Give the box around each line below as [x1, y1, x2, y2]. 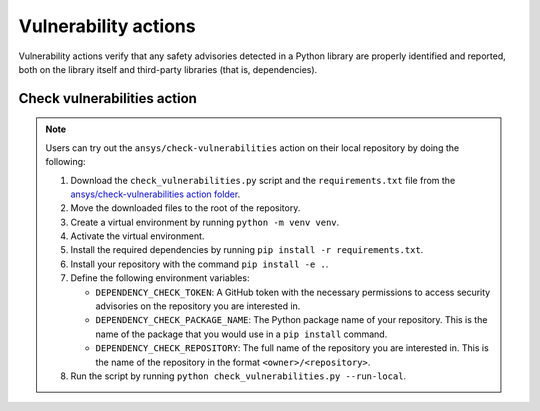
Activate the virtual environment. [70, 230, 205, 242]
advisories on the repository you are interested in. [95, 300, 301, 312]
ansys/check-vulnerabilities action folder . [70, 188, 241, 200]
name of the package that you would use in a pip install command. [95, 328, 388, 340]
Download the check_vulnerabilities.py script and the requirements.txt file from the [70, 174, 456, 186]
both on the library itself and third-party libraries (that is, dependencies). [18, 63, 318, 75]
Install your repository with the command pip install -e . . [70, 258, 329, 270]
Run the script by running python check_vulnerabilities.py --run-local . [70, 370, 407, 382]
